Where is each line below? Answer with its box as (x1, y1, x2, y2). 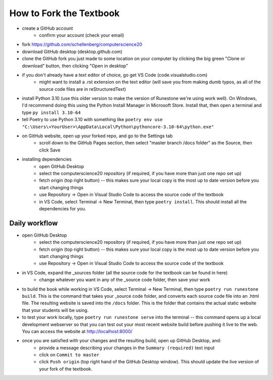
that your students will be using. (22, 307, 88, 313)
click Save (39, 147, 61, 153)
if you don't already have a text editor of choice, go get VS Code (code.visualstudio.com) (22, 72, 208, 78)
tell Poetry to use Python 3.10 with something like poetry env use (22, 117, 163, 123)
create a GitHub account (22, 25, 73, 31)
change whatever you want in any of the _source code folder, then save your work (39, 277, 210, 283)
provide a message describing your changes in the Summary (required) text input (39, 345, 215, 351)
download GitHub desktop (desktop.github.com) (22, 48, 123, 55)
